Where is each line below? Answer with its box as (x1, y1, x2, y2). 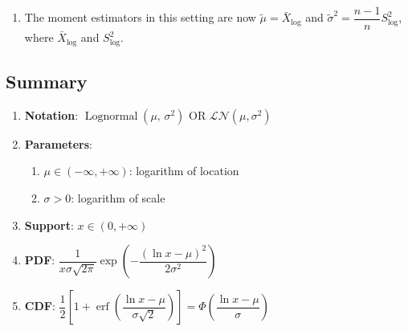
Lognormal (84, 110, 138, 122)
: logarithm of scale (71, 189, 165, 206)
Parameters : (24, 135, 92, 152)
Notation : (24, 106, 79, 123)
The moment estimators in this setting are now (24, 9, 256, 26)
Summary (6, 68, 88, 93)
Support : (24, 216, 74, 233)
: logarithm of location (129, 162, 239, 179)
